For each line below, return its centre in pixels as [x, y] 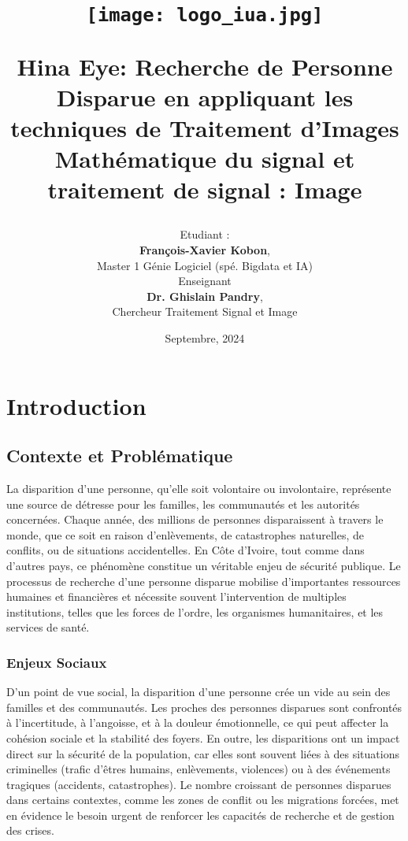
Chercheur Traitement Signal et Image [205, 311]
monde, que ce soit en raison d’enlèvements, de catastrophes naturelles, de [185, 534]
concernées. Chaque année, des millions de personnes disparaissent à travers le [195, 519]
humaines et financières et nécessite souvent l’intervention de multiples [176, 596]
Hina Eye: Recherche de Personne [205, 66]
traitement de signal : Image [205, 189]
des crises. [30, 830]
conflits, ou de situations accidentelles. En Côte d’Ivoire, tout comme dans [185, 550]
